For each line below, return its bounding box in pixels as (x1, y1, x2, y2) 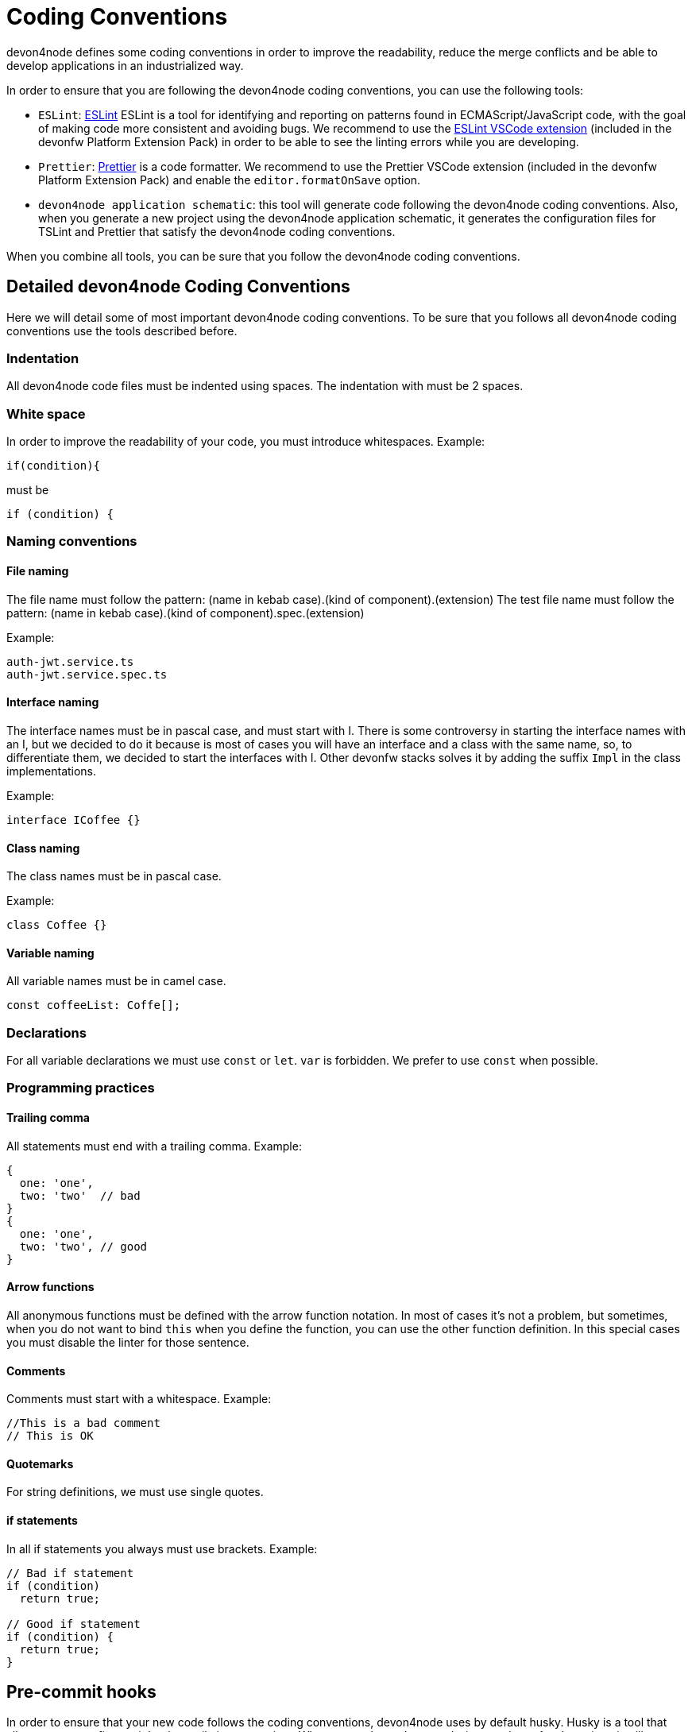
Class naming (6, 841, 80, 855)
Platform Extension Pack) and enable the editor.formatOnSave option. (38, 172, 421, 187)
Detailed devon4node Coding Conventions (6, 276, 350, 297)
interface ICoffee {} (6, 813, 141, 826)
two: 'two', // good (19, 1239, 148, 1253)
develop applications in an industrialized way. (6, 58, 244, 72)
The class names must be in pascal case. (6, 869, 222, 883)
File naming (6, 564, 69, 578)
